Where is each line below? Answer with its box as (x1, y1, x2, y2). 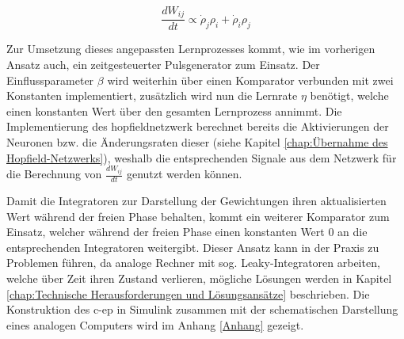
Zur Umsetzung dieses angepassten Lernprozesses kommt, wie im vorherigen (6, 40, 375, 57)
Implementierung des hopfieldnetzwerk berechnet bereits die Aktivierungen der (6, 118, 389, 135)
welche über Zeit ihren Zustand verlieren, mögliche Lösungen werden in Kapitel (6, 269, 392, 286)
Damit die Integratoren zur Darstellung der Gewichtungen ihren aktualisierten (6, 192, 387, 209)
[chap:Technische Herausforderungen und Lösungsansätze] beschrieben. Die (6, 285, 370, 302)
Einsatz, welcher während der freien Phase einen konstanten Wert (6, 223, 325, 240)
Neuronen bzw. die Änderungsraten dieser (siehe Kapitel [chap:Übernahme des (6, 134, 388, 150)
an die (337, 223, 368, 240)
